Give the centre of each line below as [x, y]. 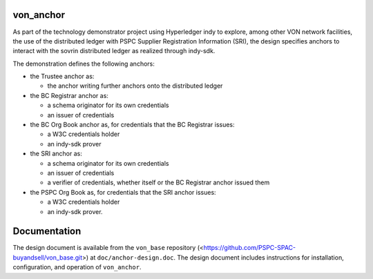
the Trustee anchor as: [62, 77]
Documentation [47, 231]
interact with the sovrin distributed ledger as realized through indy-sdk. [114, 51]
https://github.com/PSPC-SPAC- [250, 248]
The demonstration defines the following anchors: [84, 64]
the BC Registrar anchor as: [69, 95]
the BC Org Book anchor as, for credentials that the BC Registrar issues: [132, 125]
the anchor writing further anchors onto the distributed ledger [135, 86]
